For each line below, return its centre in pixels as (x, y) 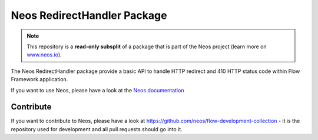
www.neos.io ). (44, 55)
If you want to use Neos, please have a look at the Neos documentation (97, 90)
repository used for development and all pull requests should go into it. (97, 129)
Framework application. (39, 79)
